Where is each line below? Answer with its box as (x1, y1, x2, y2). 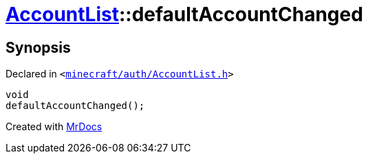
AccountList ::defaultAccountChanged (6, 3, 363, 26)
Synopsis (6, 38, 71, 56)
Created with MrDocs (6, 121, 102, 133)
